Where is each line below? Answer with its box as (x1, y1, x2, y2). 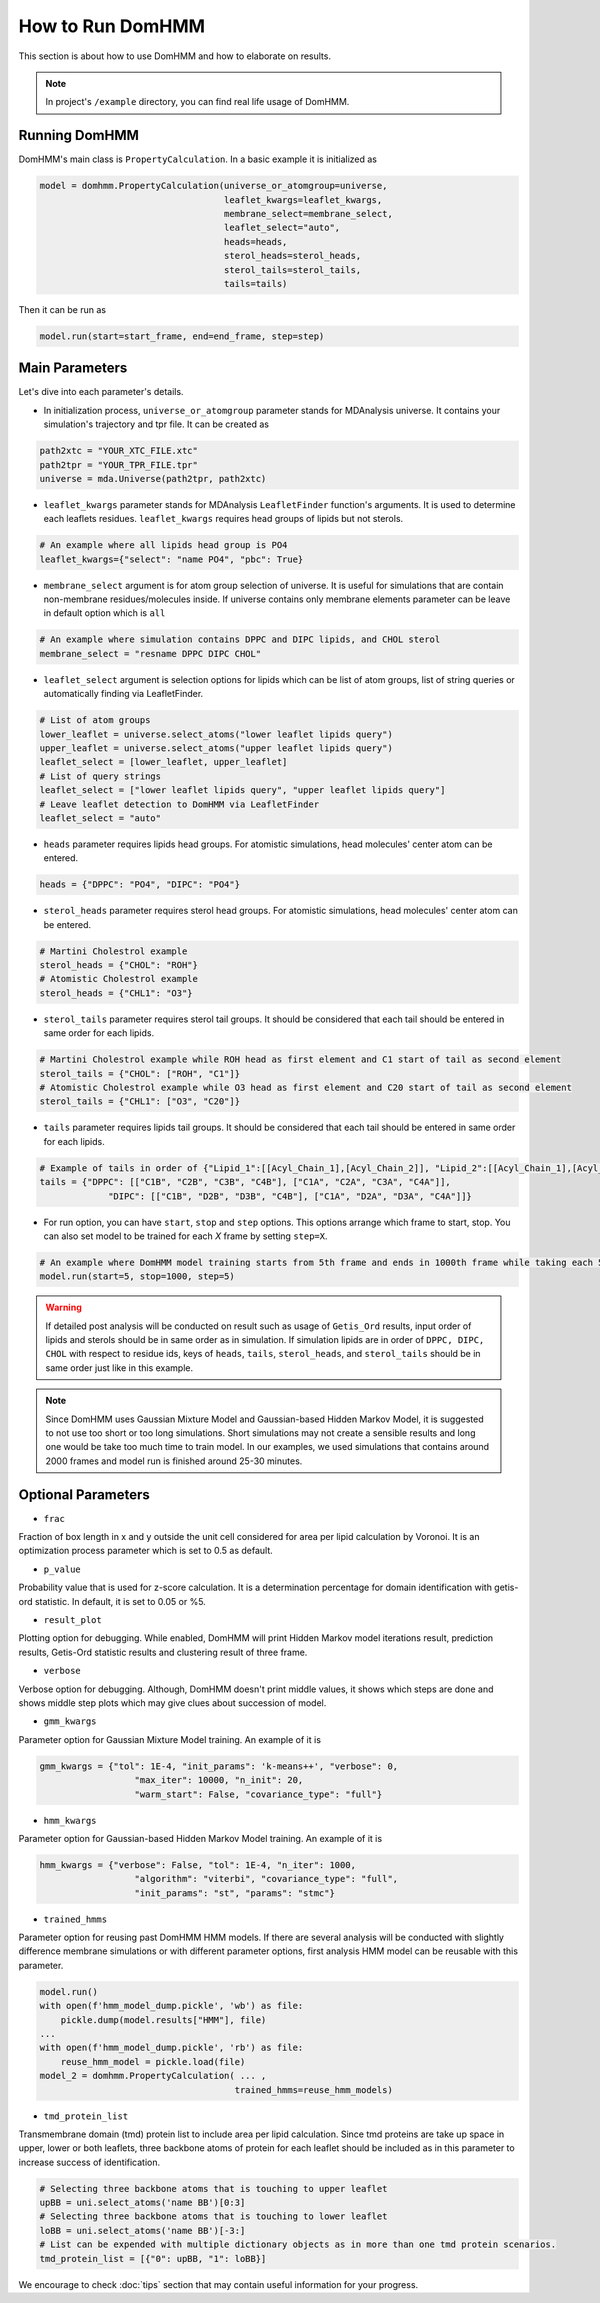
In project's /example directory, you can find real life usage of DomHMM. (45, 96, 350, 108)
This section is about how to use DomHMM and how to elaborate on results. (18, 50, 332, 62)
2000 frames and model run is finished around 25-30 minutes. (45, 1455, 303, 1467)
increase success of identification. (18, 2156, 161, 2168)
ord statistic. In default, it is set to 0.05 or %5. (18, 1595, 207, 1607)
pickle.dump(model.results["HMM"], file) (60, 2014, 267, 2025)
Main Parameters (18, 360, 128, 377)
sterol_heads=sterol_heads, (223, 250, 362, 262)
